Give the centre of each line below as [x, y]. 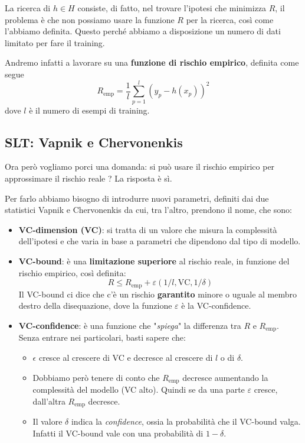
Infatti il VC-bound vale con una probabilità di [118, 433]
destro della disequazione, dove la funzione [95, 305]
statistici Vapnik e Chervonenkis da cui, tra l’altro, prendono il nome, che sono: [148, 210]
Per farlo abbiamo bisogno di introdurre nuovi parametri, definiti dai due [137, 198]
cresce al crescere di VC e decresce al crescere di [126, 357]
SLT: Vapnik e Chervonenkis [94, 142]
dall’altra [49, 401]
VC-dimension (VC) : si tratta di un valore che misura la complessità [148, 229]
